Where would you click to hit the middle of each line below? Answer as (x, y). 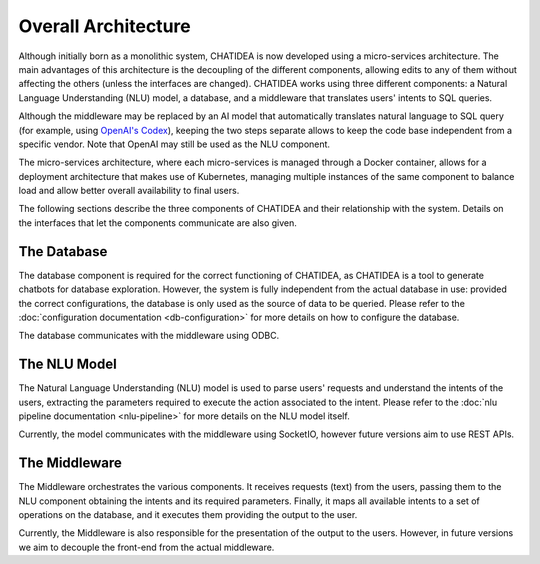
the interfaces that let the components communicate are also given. (157, 222)
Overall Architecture (104, 26)
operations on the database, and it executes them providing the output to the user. (188, 515)
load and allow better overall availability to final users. (129, 191)
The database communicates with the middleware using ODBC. (149, 336)
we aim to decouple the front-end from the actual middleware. (146, 547)
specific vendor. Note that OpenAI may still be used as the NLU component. (174, 144)
